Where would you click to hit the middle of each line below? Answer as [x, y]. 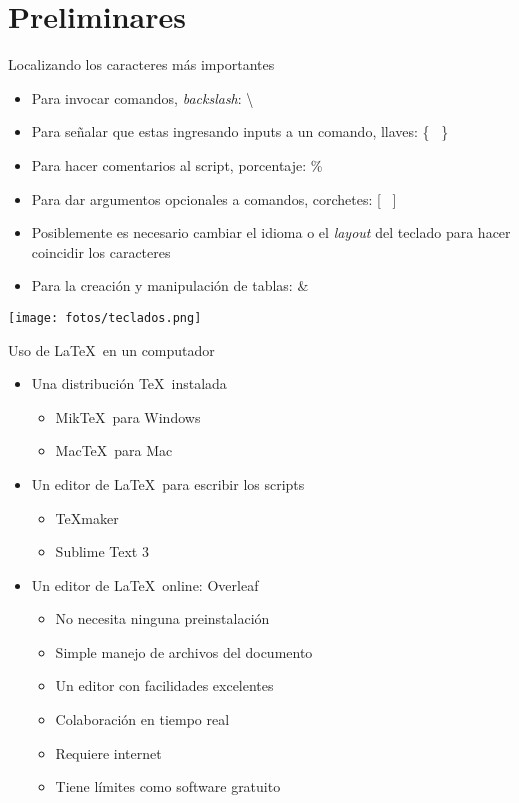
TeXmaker [87, 517]
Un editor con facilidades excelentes [164, 685]
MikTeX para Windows [128, 416]
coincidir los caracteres [101, 251]
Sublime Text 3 [102, 551]
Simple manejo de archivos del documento [184, 651]
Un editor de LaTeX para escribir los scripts [168, 483]
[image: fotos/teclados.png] [105, 317]
